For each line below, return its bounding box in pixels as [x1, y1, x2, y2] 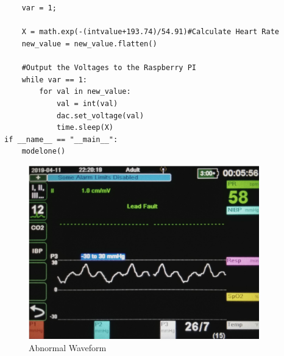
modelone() [21, 147, 66, 156]
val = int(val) [56, 99, 118, 108]
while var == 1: [21, 75, 88, 84]
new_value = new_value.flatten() [21, 39, 157, 48]
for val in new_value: [39, 87, 131, 96]
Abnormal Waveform [29, 341, 107, 354]
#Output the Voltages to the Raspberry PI [21, 63, 196, 73]
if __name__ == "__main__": [4, 135, 118, 144]
